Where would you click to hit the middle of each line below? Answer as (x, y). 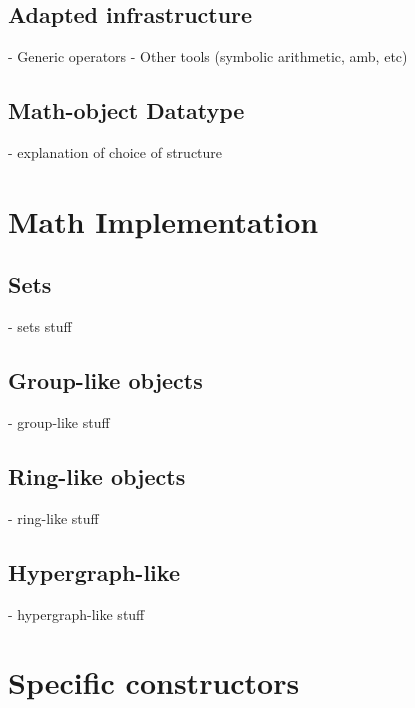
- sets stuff (40, 326)
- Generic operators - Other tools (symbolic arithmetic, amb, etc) (208, 56)
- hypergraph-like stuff (76, 613)
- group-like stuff (59, 421)
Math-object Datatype (126, 110)
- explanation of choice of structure (115, 152)
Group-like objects (105, 380)
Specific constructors (154, 682)
